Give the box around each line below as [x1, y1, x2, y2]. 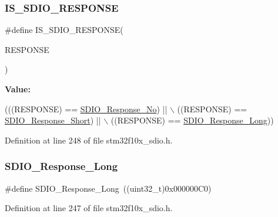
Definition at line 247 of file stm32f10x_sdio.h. [5, 202, 173, 214]
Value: [5, 83, 31, 95]
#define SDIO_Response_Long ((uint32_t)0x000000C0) [5, 182, 212, 194]
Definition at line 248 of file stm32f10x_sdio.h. [5, 133, 173, 146]
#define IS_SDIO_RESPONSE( [5, 24, 123, 36]
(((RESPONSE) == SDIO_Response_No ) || [5, 102, 168, 115]
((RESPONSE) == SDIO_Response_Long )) [110, 114, 274, 126]
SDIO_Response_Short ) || [5, 114, 101, 126]
